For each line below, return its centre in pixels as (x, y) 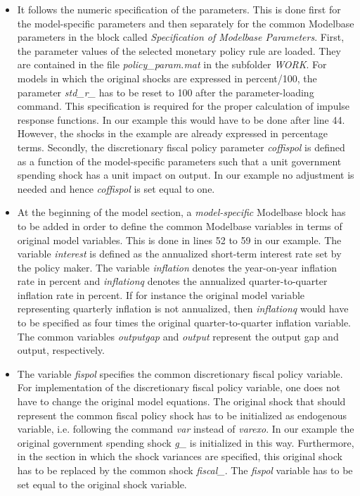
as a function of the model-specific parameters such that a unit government (179, 161)
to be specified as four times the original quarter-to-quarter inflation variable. (184, 323)
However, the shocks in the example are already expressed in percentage (172, 133)
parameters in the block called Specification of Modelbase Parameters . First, (181, 37)
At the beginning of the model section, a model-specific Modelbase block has (181, 212)
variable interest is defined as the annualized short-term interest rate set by (179, 254)
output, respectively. (61, 350)
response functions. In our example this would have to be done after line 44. (181, 119)
